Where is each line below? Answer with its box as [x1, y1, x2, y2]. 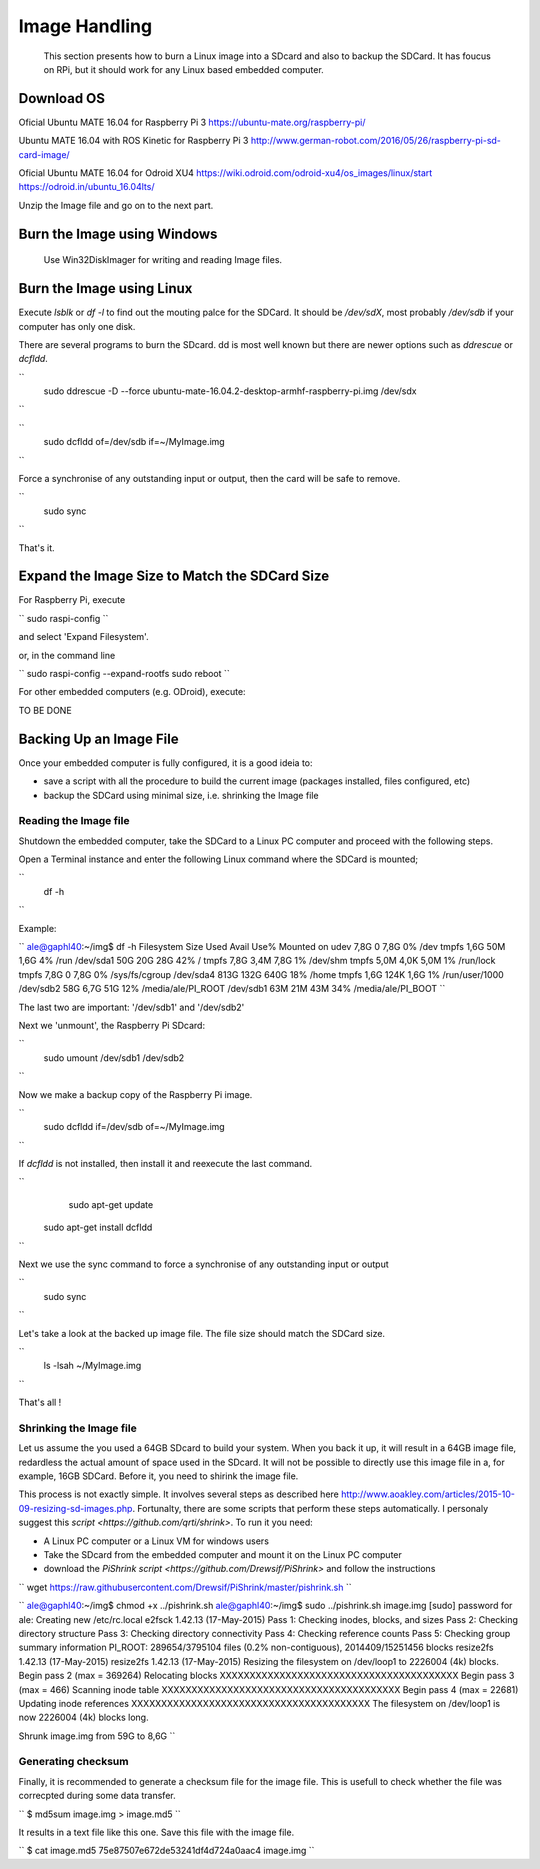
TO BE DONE [18, 704, 72, 716]
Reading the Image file [18, 814, 130, 828]
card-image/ [18, 148, 70, 160]
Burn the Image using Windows [18, 225, 218, 242]
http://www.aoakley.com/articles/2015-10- [340, 1488, 515, 1500]
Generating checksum [18, 1755, 129, 1769]
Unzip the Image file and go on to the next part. [18, 199, 214, 211]
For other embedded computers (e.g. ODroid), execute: [18, 686, 246, 698]
